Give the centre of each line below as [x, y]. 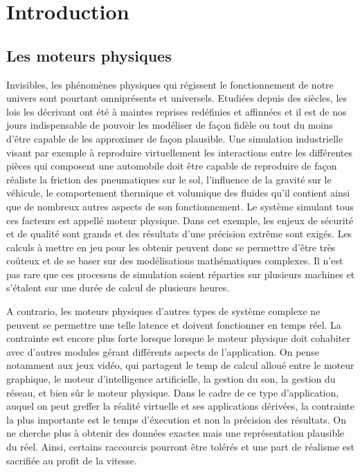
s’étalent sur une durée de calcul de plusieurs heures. [118, 288]
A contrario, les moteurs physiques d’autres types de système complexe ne [163, 311]
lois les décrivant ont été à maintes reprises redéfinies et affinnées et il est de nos [177, 111]
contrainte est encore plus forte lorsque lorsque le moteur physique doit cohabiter [178, 338]
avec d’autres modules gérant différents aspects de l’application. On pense [163, 351]
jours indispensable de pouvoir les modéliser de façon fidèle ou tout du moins [170, 125]
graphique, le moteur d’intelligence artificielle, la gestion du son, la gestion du [171, 379]
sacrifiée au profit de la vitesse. [72, 460]
